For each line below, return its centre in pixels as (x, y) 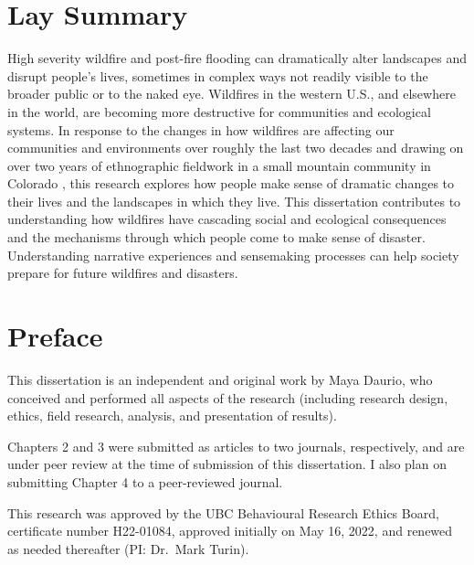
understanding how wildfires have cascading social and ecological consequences (227, 219)
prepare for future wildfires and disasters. (123, 273)
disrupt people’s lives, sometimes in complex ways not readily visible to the (218, 75)
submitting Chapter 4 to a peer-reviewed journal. (145, 481)
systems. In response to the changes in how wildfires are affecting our (201, 129)
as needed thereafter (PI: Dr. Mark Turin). (128, 548)
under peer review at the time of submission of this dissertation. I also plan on (227, 464)
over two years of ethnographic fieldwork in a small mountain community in (219, 165)
